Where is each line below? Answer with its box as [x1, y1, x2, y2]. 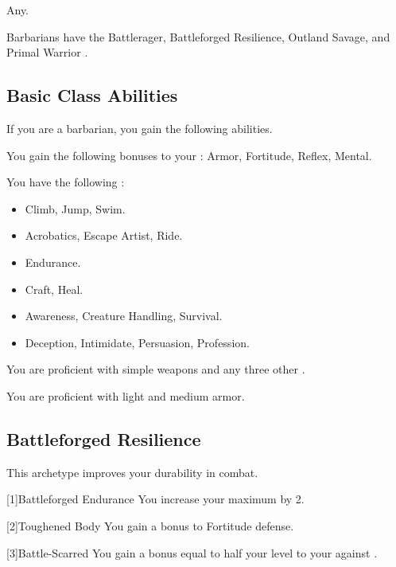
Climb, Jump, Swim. [25, 200, 126, 217]
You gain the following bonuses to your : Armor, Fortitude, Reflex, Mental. [6, 147, 372, 163]
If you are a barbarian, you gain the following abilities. [6, 119, 273, 136]
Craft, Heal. [25, 280, 83, 297]
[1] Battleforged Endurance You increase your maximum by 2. [6, 491, 305, 507]
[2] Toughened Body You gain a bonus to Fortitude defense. [6, 517, 294, 534]
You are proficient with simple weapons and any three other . [6, 361, 305, 377]
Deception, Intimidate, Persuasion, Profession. [25, 334, 250, 350]
